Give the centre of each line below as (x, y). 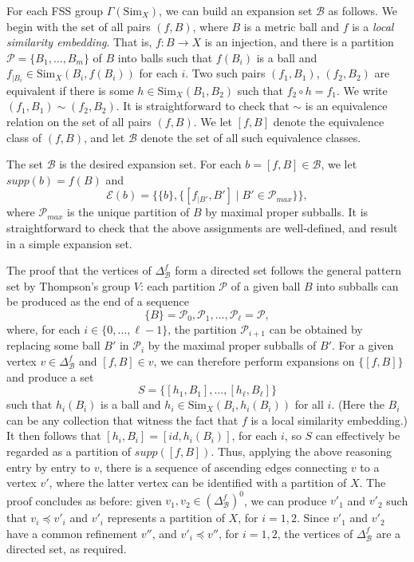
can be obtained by (316, 328)
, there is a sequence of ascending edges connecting (223, 467)
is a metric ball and (291, 26)
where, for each (43, 328)
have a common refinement (72, 533)
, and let (104, 137)
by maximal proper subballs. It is (287, 212)
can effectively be (358, 435)
